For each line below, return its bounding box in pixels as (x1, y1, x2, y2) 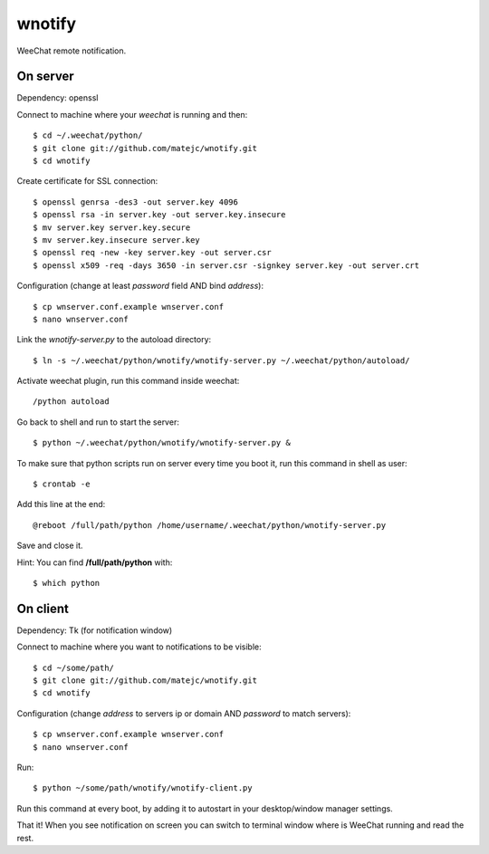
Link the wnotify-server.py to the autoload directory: (16, 334, 212, 345)
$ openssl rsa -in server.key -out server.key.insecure (33, 209, 286, 220)
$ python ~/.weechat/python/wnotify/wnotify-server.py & (33, 437, 292, 448)
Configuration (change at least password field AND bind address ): (16, 281, 264, 292)
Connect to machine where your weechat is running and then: (16, 109, 248, 120)
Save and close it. (16, 540, 83, 552)
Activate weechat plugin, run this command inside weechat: (16, 376, 240, 387)
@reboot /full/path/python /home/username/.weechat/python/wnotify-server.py (33, 520, 387, 530)
